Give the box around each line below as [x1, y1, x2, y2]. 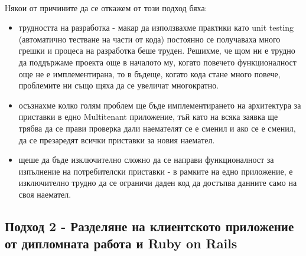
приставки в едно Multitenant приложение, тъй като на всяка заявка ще [18, 110, 278, 123]
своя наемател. [18, 188, 71, 200]
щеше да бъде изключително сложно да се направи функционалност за [18, 153, 274, 166]
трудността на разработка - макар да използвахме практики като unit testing [18, 21, 294, 34]
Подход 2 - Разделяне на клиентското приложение [5, 216, 294, 235]
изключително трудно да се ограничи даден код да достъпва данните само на [18, 176, 297, 189]
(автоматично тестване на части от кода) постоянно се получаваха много [18, 32, 281, 45]
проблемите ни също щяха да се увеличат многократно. [18, 79, 219, 91]
